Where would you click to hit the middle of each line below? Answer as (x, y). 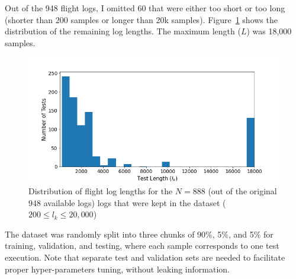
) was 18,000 (269, 31)
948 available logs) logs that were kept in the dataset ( (127, 202)
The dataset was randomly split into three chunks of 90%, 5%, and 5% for (139, 234)
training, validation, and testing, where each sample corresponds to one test (142, 246)
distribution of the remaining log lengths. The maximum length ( (123, 31)
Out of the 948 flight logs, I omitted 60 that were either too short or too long (145, 8)
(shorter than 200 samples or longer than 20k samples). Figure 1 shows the (141, 19)
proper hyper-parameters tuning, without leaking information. (117, 269)
